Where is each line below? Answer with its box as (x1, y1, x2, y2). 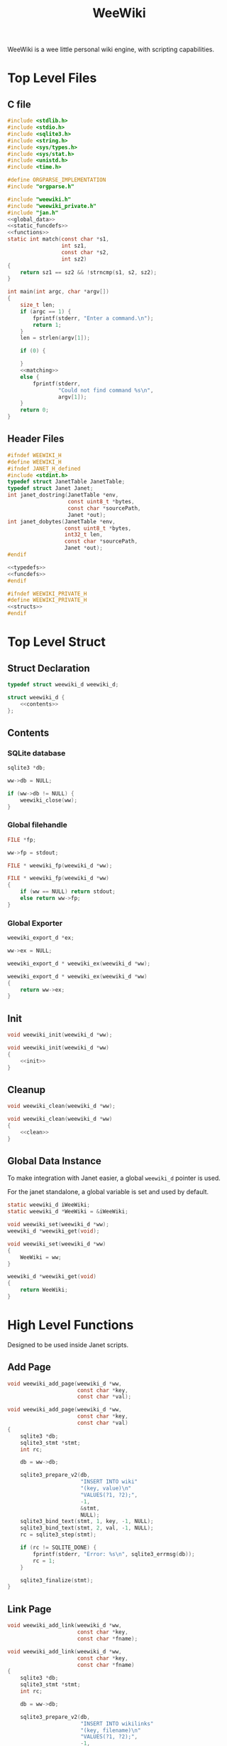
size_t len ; (20, 301, 55, 309)
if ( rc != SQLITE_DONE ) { (20, 1544, 97, 1552)
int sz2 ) (61, 255, 87, 263)
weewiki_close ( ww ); (20, 796, 78, 804)
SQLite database (7, 748, 66, 758)
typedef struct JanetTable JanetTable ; (7, 479, 126, 486)
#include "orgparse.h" (7, 183, 74, 190)
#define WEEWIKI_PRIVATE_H (7, 597, 87, 604)
